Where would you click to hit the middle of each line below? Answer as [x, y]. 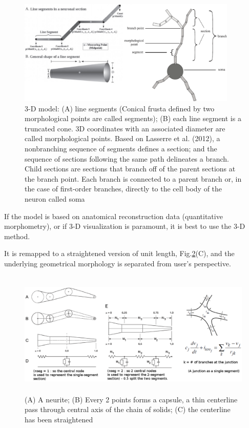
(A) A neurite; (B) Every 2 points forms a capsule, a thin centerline [131, 399]
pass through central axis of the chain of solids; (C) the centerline [128, 409]
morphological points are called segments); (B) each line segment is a [133, 118]
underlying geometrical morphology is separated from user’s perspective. [118, 263]
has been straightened [59, 420]
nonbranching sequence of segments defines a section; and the [121, 148]
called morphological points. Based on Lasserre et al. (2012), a [122, 138]
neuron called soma [55, 198]
